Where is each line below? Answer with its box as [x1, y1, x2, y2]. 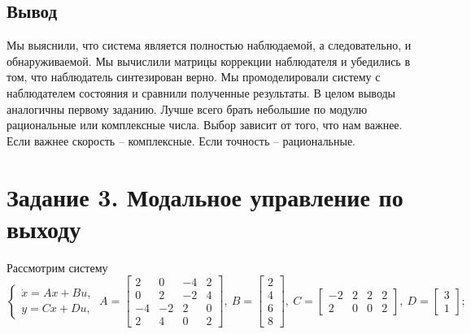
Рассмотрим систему [7, 258, 108, 275]
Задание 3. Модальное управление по [7, 180, 403, 213]
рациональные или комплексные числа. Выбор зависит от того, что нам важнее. [7, 116, 403, 133]
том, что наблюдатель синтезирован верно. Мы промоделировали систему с [7, 68, 381, 85]
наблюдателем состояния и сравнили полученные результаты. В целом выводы [7, 84, 396, 101]
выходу [7, 211, 81, 245]
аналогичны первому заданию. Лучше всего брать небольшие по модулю [7, 100, 368, 117]
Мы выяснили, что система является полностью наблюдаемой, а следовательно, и [7, 37, 412, 54]
